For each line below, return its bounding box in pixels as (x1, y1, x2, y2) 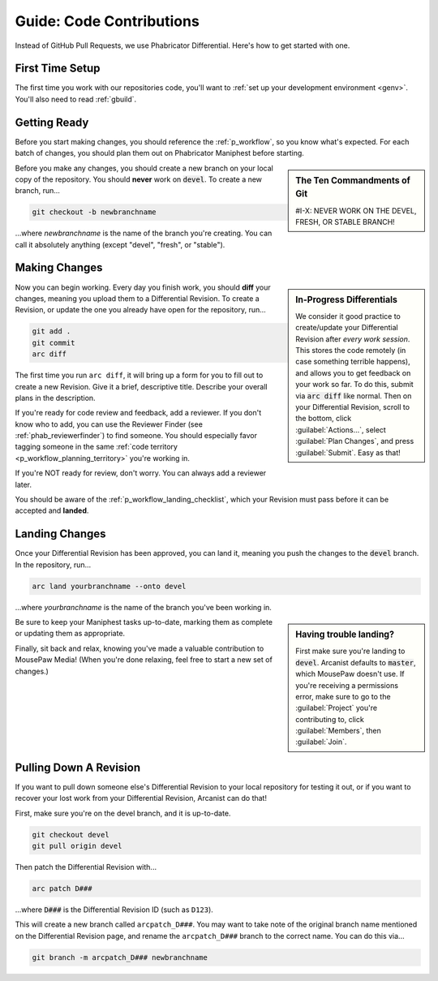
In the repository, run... (15, 560, 92, 570)
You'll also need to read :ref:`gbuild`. (15, 94, 137, 104)
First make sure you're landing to (295, 646, 406, 656)
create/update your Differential (295, 323, 398, 333)
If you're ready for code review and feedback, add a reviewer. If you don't (15, 408, 262, 418)
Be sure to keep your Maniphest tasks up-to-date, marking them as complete (15, 617, 273, 627)
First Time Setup (15, 62, 101, 75)
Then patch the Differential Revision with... (15, 863, 157, 872)
